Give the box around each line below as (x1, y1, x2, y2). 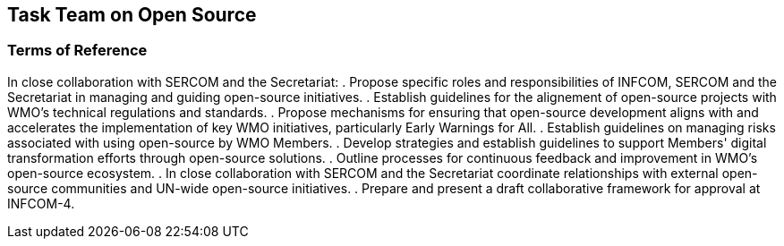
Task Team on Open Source (7, 4, 257, 26)
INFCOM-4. (7, 195, 75, 211)
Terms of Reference (7, 41, 148, 60)
